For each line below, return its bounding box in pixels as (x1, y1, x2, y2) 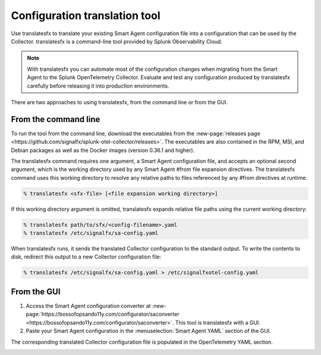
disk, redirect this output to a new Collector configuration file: (11, 253, 162, 260)
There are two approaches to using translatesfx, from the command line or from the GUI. (11, 98, 228, 105)
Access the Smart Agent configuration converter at (26, 302, 151, 309)
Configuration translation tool (11, 9, 160, 22)
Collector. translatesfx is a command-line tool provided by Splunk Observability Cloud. (11, 38, 223, 45)
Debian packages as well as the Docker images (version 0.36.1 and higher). (11, 147, 195, 154)
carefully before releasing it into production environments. (27, 82, 169, 89)
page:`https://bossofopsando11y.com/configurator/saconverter (26, 310, 180, 318)
